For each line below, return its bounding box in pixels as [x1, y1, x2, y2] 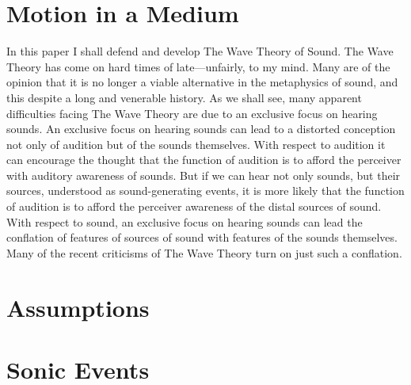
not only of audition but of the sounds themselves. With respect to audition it [6, 135, 386, 152]
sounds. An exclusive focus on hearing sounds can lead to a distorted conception [6, 120, 396, 137]
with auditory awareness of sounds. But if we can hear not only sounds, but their [6, 166, 401, 183]
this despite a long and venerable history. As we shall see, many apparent [6, 89, 362, 105]
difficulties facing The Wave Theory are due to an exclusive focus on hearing [6, 105, 378, 121]
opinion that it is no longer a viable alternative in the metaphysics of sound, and [6, 74, 398, 90]
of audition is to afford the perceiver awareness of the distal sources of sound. [6, 198, 382, 215]
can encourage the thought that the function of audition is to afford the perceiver [6, 151, 401, 168]
